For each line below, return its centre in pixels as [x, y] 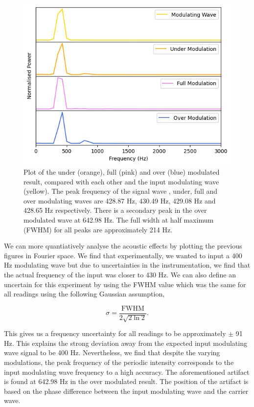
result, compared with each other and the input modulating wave [121, 181]
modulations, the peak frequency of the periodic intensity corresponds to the [119, 362]
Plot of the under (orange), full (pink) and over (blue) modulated [122, 172]
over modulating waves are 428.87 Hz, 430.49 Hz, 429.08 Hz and [120, 200]
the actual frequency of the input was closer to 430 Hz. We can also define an [120, 274]
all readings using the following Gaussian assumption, [84, 294]
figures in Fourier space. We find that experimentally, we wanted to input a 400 [123, 255]
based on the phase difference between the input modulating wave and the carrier [126, 391]
